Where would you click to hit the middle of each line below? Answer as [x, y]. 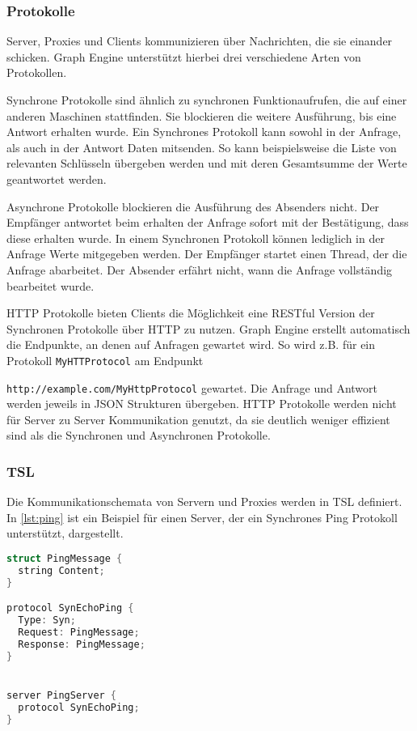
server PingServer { [62, 695]
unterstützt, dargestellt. [65, 533]
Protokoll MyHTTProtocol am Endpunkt [105, 360]
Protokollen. [37, 72]
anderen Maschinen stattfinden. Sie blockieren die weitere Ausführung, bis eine [202, 115]
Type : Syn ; [47, 620]
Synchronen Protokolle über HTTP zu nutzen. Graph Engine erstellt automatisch [208, 328]
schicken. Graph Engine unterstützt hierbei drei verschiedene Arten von [184, 56]
